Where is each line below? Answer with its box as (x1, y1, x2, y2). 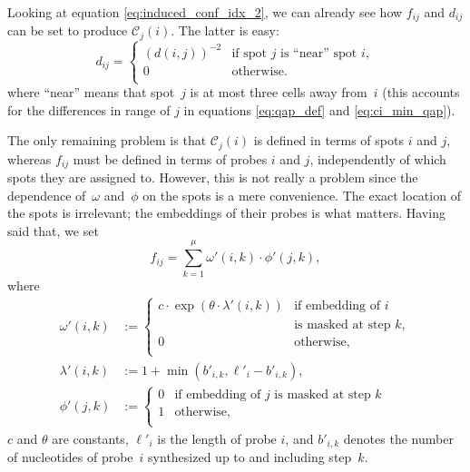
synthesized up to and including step (148, 447, 352, 466)
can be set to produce (7, 21, 128, 40)
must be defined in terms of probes (73, 149, 268, 168)
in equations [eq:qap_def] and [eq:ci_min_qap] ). (183, 100, 455, 119)
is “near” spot (280, 46, 357, 60)
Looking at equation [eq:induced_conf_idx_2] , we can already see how (7, 3, 403, 21)
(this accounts (382, 83, 460, 101)
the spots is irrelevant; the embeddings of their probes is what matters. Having (7, 203, 446, 222)
